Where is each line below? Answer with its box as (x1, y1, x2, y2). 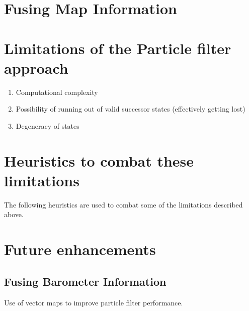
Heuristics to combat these (4, 150, 194, 171)
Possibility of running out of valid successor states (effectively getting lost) (16, 103, 245, 114)
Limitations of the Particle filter (4, 37, 231, 58)
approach (4, 57, 68, 78)
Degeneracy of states (16, 120, 79, 131)
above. (4, 209, 24, 220)
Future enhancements (4, 239, 156, 260)
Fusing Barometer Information (4, 273, 167, 289)
